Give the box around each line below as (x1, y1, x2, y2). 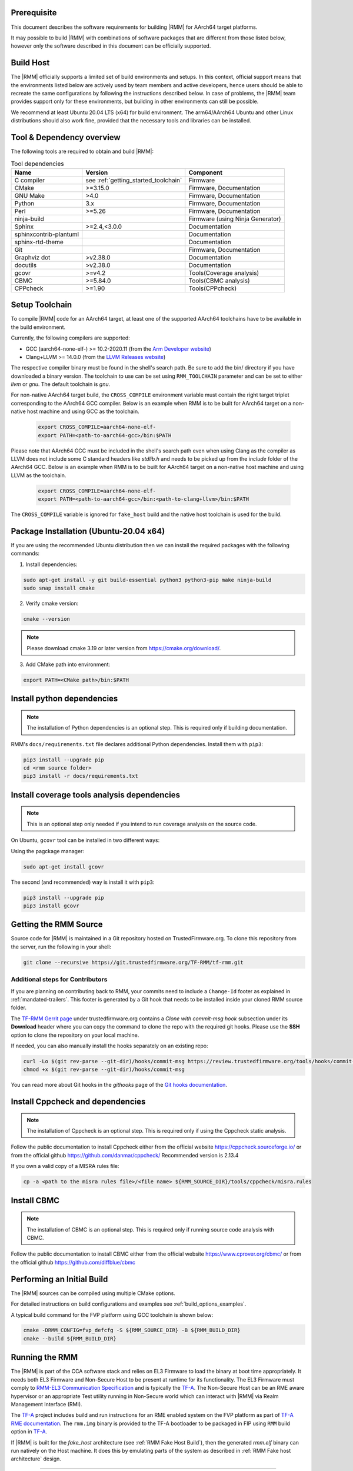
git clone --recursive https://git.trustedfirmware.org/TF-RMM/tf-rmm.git (23, 959, 244, 966)
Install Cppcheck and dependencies (11, 1097, 146, 1107)
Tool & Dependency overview (11, 132, 121, 142)
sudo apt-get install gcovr (23, 863, 104, 870)
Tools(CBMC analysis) (188, 277, 250, 285)
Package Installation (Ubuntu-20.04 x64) (11, 526, 165, 536)
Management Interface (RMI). (11, 1400, 82, 1407)
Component (188, 168, 223, 177)
